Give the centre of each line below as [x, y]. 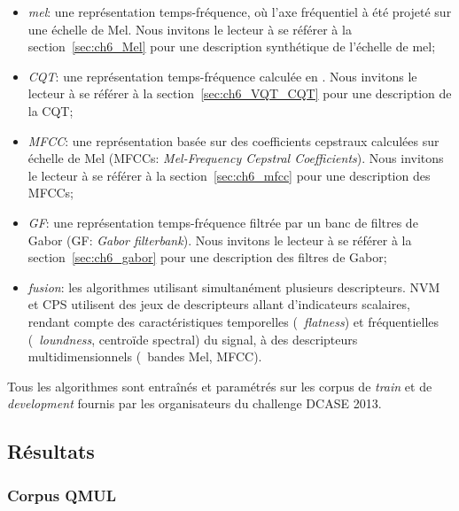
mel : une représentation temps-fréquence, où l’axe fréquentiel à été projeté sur [240, 12]
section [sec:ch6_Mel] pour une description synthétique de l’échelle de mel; [232, 46]
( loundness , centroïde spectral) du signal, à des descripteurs [193, 339]
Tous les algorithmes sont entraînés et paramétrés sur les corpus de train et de [220, 386]
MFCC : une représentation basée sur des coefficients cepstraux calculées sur [233, 140]
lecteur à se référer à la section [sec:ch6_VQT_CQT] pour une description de [240, 93]
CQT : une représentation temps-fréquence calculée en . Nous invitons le [222, 76]
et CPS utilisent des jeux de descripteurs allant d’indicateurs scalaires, [219, 304]
